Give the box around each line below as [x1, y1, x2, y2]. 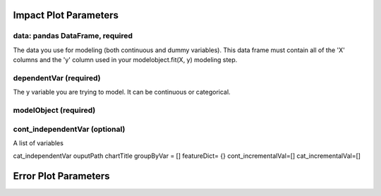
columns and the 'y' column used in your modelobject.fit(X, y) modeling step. [13, 56, 238, 64]
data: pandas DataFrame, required [13, 31, 133, 41]
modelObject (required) [13, 106, 96, 116]
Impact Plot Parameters [13, 9, 119, 21]
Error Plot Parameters [13, 170, 110, 183]
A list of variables [13, 139, 64, 147]
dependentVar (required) [13, 73, 101, 82]
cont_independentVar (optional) [13, 124, 126, 134]
